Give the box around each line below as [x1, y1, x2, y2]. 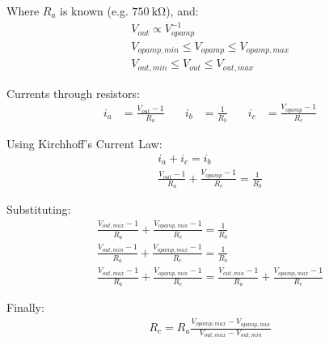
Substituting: [6, 201, 71, 218]
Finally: [6, 299, 44, 316]
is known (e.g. [60, 2, 129, 19]
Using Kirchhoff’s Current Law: [6, 135, 162, 152]
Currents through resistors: [6, 84, 141, 101]
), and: [166, 2, 199, 19]
